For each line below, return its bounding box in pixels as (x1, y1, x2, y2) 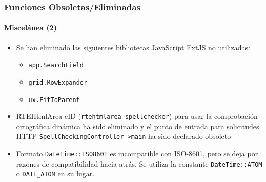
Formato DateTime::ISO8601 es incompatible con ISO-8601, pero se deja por (16, 148, 258, 159)
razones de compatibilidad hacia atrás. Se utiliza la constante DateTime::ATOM (16, 158, 262, 169)
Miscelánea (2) (4, 22, 57, 33)
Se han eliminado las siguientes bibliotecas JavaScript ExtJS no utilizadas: (16, 42, 250, 52)
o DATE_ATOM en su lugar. (16, 168, 95, 179)
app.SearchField (28, 62, 84, 69)
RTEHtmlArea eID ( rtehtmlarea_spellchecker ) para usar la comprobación (16, 111, 258, 122)
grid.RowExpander (28, 78, 88, 86)
